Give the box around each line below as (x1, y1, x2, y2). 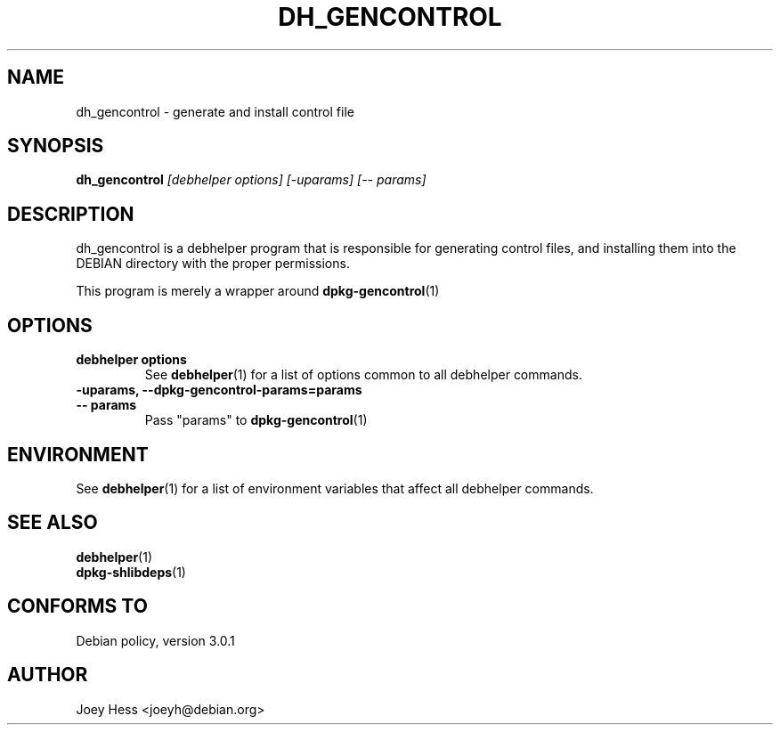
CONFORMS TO (7, 595, 148, 618)
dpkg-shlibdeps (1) (76, 564, 186, 580)
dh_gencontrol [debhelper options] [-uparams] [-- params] (76, 172, 427, 188)
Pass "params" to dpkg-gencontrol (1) (144, 412, 368, 428)
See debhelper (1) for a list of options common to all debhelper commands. (144, 367, 582, 383)
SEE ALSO (7, 511, 98, 534)
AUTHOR (7, 663, 88, 687)
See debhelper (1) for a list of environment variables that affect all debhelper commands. (76, 480, 594, 496)
